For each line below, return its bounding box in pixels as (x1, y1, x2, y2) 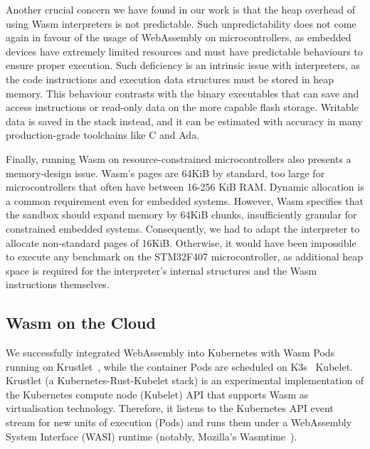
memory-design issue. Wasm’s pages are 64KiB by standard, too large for (6, 165, 325, 180)
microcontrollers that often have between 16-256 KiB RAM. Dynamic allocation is (6, 179, 364, 194)
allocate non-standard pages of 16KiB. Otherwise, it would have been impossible (6, 235, 356, 250)
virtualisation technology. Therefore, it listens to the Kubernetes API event (6, 401, 334, 416)
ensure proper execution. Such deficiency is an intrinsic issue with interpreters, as (6, 58, 360, 73)
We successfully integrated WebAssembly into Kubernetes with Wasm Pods (6, 345, 335, 360)
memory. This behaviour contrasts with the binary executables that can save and (6, 85, 359, 100)
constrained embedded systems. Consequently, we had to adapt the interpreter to (6, 221, 360, 236)
